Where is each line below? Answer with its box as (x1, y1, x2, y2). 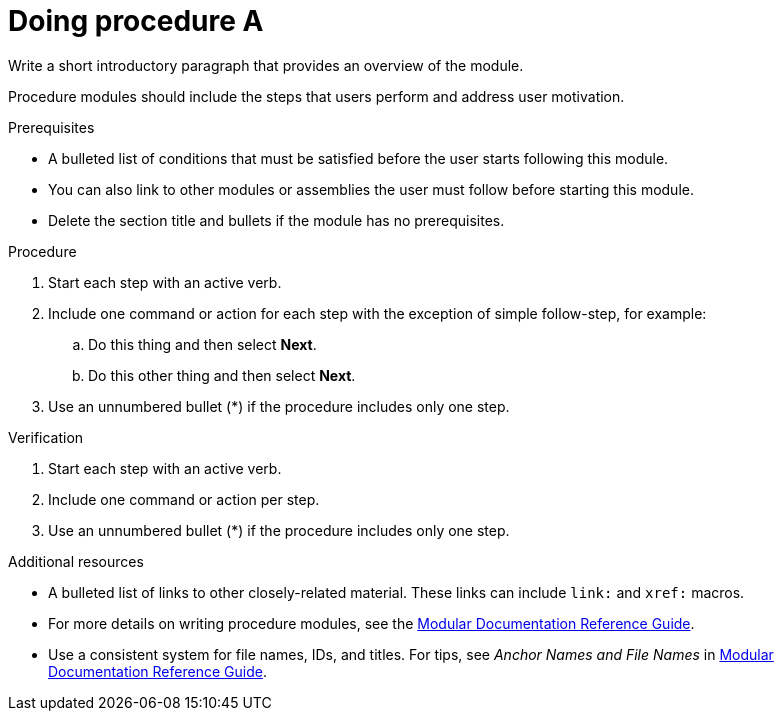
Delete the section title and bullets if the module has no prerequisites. (48, 211, 505, 229)
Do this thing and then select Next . (88, 335, 317, 353)
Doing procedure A (8, 4, 264, 38)
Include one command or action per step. (48, 490, 320, 508)
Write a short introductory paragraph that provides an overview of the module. (8, 56, 524, 74)
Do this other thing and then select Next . (88, 366, 356, 384)
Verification (8, 428, 84, 446)
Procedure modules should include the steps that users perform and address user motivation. (8, 87, 625, 105)
